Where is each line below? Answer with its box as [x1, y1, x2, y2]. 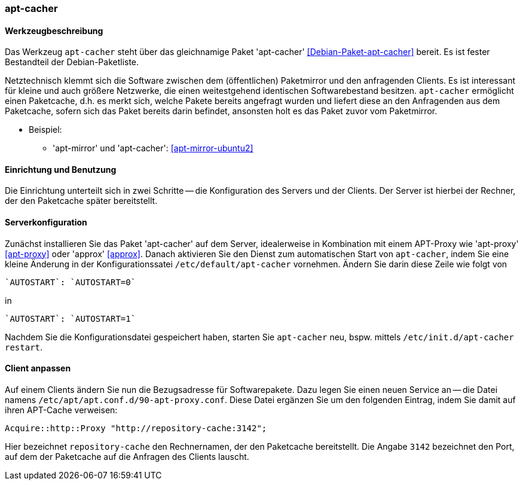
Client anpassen [5, 363, 71, 374]
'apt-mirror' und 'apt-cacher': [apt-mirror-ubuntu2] [53, 143, 253, 154]
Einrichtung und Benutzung [5, 164, 117, 175]
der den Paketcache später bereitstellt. [5, 196, 158, 206]
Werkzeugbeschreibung [5, 25, 103, 36]
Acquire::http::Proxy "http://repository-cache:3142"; [5, 423, 267, 433]
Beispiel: [29, 124, 62, 135]
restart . [5, 341, 43, 352]
